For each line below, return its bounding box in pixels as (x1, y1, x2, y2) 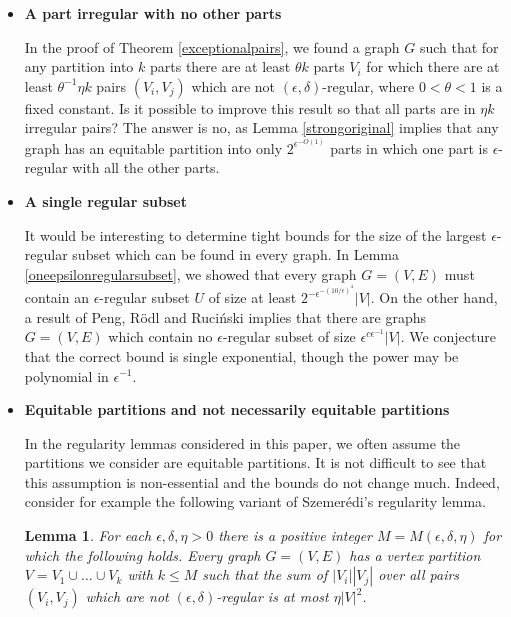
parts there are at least (149, 56, 291, 77)
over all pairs (378, 564, 460, 585)
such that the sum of (202, 564, 328, 585)
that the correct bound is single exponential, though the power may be (24, 345, 459, 366)
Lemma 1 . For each (24, 525, 152, 546)
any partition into (24, 56, 134, 77)
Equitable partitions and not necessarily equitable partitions (24, 399, 450, 420)
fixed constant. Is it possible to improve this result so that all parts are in (24, 97, 476, 118)
